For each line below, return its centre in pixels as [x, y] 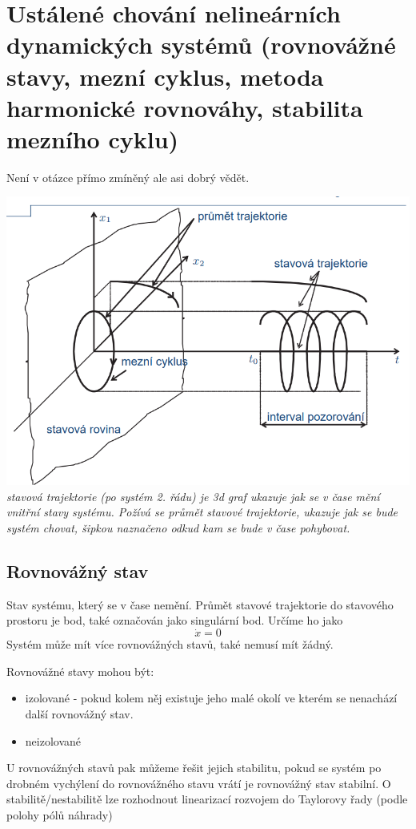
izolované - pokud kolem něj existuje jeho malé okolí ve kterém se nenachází [211, 698]
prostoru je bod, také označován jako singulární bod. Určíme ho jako [175, 620]
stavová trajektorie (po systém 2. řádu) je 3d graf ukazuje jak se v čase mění [193, 496]
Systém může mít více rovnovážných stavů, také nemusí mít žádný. [170, 644]
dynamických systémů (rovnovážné [201, 44]
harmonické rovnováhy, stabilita [185, 107]
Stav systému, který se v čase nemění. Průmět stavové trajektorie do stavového [200, 604]
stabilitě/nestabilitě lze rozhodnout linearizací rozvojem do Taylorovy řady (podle [207, 799]
